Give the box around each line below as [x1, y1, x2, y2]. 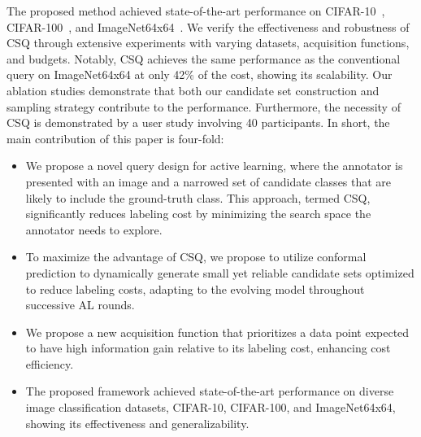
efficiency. [25, 355, 74, 372]
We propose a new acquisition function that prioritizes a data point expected [25, 323, 410, 340]
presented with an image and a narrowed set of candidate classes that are [25, 173, 392, 190]
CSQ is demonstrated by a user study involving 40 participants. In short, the [7, 114, 390, 131]
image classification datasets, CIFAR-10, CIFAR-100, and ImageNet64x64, [25, 399, 396, 416]
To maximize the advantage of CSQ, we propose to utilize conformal [25, 248, 367, 265]
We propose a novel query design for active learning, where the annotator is [25, 157, 403, 174]
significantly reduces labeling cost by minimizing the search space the [25, 205, 371, 222]
